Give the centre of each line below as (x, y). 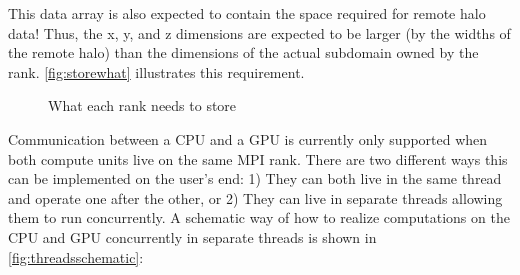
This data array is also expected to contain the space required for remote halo (247, 13)
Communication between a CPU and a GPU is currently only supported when (248, 138)
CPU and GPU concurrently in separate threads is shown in (192, 236)
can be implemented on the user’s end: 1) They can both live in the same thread (255, 178)
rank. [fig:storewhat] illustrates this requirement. (156, 71)
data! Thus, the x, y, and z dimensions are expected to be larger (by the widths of (259, 32)
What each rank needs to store (142, 105)
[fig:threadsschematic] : (76, 256)
